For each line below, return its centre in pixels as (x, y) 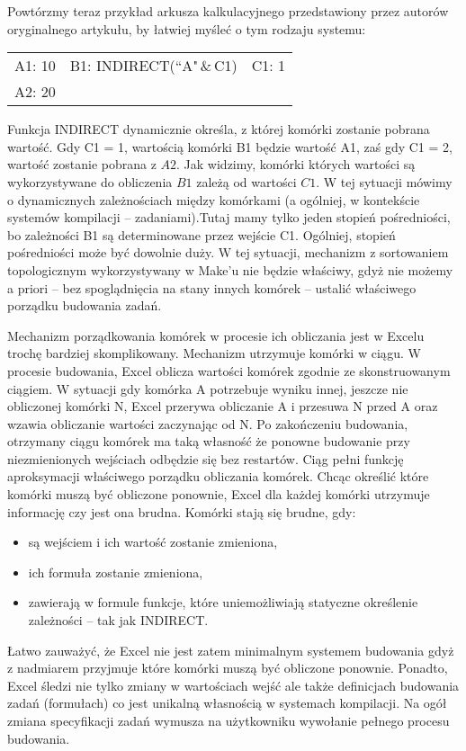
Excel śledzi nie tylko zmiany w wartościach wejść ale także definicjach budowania (233, 685)
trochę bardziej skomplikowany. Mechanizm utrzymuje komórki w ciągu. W (214, 353)
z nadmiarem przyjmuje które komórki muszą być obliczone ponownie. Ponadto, (228, 668)
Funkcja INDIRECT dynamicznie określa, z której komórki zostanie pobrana (219, 129)
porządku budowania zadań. (85, 305)
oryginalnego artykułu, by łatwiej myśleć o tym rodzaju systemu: (187, 28)
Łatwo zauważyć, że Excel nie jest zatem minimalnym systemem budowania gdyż (231, 650)
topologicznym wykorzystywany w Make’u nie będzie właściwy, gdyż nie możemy (230, 269)
